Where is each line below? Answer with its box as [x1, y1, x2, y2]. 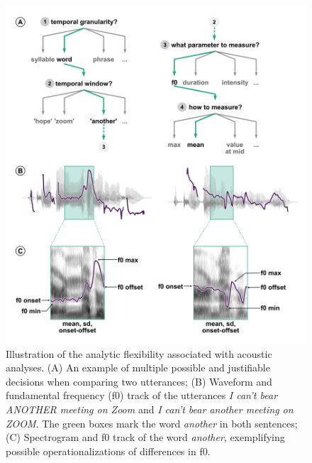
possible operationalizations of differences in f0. [6, 443, 211, 458]
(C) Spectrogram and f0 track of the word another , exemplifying [6, 430, 285, 445]
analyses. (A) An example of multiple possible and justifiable [6, 360, 270, 375]
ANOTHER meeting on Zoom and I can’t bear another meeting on [6, 402, 294, 417]
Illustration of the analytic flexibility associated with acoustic [6, 346, 272, 361]
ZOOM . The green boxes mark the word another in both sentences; [6, 415, 298, 430]
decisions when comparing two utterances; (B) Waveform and [6, 374, 272, 388]
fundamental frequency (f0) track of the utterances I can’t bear [6, 388, 278, 403]
